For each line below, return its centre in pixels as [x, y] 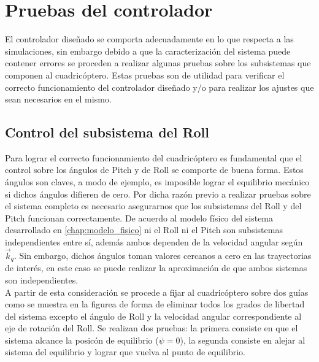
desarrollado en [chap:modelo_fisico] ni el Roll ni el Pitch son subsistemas [144, 230]
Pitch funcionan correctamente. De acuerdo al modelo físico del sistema [139, 218]
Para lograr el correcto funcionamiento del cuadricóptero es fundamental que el [154, 157]
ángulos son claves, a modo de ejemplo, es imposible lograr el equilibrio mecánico [157, 182]
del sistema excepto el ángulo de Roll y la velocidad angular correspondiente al [153, 316]
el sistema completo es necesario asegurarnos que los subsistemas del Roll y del [153, 206]
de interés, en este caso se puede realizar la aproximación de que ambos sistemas [156, 268]
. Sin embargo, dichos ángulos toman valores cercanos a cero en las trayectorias [163, 255]
